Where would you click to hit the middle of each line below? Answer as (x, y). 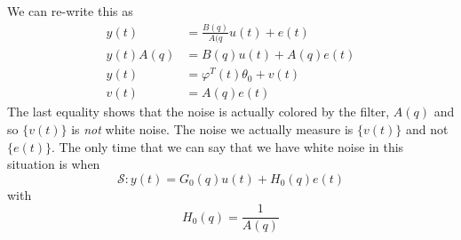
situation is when (54, 164)
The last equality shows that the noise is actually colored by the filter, (199, 112)
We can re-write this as (70, 11)
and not (427, 129)
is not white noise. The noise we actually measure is (212, 129)
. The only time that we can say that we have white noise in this (228, 146)
